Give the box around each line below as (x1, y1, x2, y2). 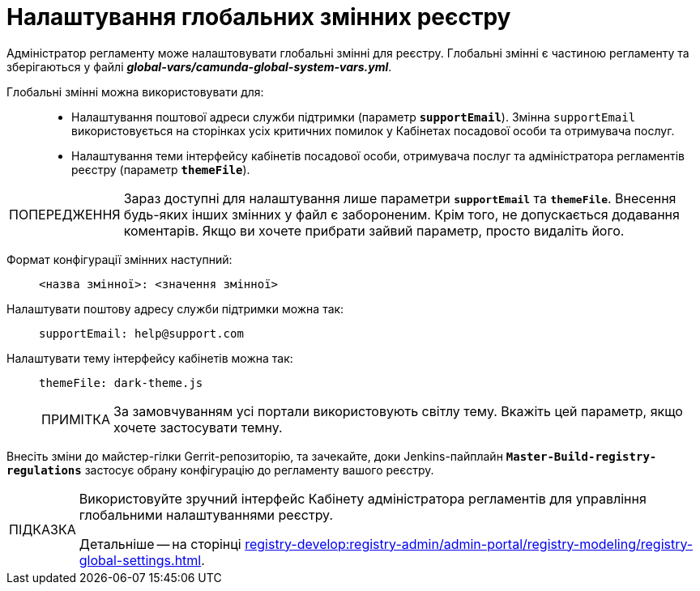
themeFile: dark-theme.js (39, 376, 203, 389)
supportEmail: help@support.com (39, 326, 244, 340)
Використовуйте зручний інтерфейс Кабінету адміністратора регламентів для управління (79, 490, 647, 507)
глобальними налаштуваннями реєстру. (79, 506, 334, 523)
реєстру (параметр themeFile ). (71, 162, 250, 176)
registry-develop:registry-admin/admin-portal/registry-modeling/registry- (245, 535, 694, 552)
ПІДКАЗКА (9, 521, 76, 538)
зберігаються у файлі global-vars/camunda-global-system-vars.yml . (6, 59, 392, 74)
